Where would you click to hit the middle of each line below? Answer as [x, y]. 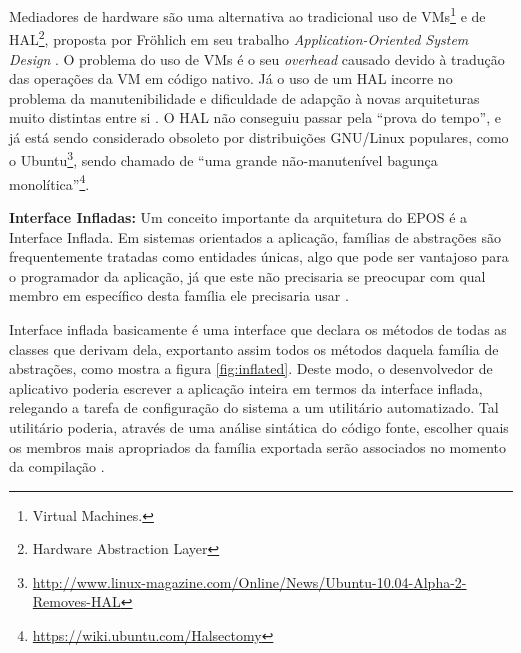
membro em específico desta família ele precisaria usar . [179, 295]
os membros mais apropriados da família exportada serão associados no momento [257, 446]
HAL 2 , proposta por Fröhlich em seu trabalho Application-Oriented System [239, 37]
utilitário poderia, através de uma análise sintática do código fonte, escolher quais [259, 426]
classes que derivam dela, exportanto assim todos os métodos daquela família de [254, 348]
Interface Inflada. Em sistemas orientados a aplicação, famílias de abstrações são [255, 236]
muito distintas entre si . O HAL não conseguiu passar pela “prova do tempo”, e [255, 117]
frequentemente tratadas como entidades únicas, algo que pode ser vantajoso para [259, 256]
